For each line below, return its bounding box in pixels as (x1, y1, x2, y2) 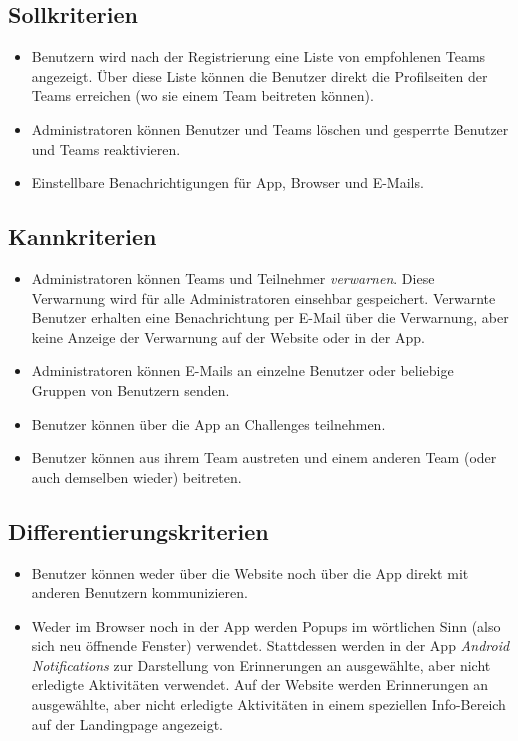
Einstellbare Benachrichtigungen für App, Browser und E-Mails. (31, 172, 424, 193)
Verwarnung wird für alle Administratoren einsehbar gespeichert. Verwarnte (31, 287, 496, 308)
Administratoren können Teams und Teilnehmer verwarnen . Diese (31, 267, 435, 288)
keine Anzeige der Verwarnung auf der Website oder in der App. (31, 326, 425, 347)
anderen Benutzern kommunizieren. (31, 582, 248, 603)
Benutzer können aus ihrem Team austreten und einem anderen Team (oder (31, 447, 497, 468)
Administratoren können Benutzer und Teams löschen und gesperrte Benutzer (31, 118, 509, 139)
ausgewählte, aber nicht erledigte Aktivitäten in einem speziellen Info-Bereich (31, 694, 506, 715)
